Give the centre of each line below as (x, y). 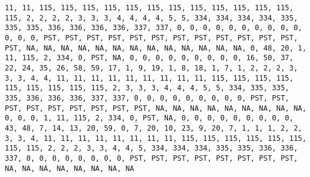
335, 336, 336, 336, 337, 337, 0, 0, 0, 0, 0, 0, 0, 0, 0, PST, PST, (147, 98)
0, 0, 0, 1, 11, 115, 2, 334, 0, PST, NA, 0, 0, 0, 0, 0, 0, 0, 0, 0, (149, 118)
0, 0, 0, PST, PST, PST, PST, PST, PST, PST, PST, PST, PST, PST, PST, (151, 38)
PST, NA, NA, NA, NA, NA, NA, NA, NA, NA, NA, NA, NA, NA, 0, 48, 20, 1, (156, 48)
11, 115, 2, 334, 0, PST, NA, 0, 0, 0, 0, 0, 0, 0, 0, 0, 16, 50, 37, (149, 58)
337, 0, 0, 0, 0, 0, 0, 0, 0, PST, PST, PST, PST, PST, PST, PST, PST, (151, 158)
